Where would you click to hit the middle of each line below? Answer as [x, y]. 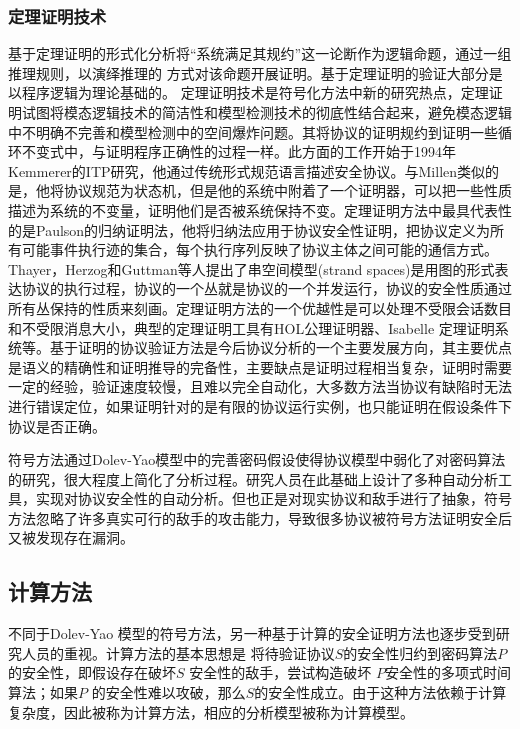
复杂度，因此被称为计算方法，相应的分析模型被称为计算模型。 [211, 711]
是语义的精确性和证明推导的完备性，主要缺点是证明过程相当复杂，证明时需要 [260, 366]
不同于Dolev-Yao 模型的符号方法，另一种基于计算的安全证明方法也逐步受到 [252, 633]
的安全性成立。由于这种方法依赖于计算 [380, 692]
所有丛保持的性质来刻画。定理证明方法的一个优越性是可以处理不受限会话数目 [260, 307]
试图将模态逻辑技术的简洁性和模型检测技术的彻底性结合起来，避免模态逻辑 [266, 112]
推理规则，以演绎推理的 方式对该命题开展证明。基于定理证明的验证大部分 [248, 72]
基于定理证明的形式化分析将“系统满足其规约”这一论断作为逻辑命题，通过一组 [260, 53]
